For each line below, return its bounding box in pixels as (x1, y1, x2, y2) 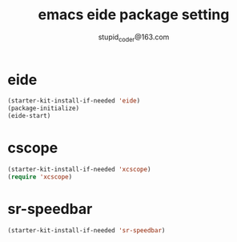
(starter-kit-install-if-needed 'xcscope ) (7, 166, 151, 174)
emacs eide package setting (38, 6, 230, 24)
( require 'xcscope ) (7, 172, 73, 181)
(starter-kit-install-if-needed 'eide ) (7, 97, 141, 105)
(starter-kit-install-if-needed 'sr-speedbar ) (7, 226, 166, 234)
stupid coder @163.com (98, 32, 170, 43)
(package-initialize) (7, 104, 80, 113)
